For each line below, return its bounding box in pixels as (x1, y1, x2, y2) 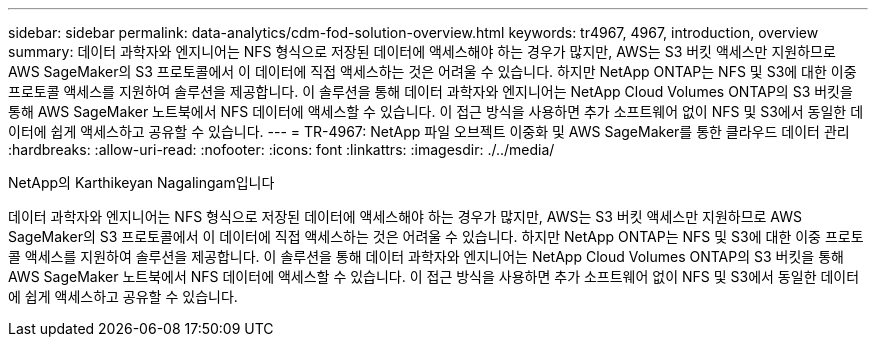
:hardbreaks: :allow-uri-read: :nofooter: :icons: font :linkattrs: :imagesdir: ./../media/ (8, 141, 555, 158)
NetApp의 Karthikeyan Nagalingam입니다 (8, 174, 275, 191)
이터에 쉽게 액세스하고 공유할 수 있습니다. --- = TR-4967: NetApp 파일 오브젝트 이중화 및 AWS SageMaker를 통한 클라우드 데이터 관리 (8, 123, 850, 140)
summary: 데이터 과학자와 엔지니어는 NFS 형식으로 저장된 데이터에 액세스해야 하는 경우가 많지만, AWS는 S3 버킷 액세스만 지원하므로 (8, 43, 836, 60)
